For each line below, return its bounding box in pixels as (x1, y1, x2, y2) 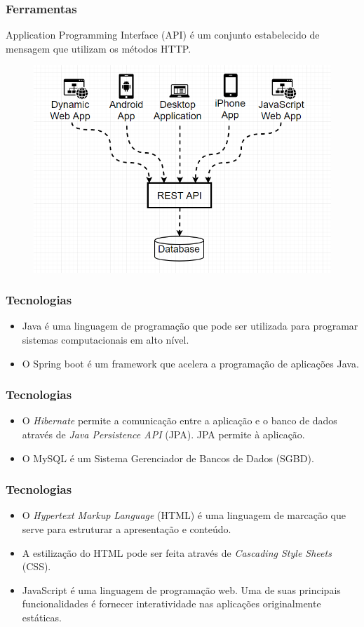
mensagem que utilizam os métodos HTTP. (6, 41, 191, 55)
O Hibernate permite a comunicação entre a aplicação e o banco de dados (22, 413, 337, 428)
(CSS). (22, 559, 51, 574)
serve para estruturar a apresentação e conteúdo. (22, 521, 231, 536)
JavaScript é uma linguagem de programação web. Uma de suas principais (22, 582, 341, 597)
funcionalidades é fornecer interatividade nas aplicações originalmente (22, 596, 321, 611)
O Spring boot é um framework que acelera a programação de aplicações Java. (22, 356, 359, 370)
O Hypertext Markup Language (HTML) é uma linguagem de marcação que (22, 508, 346, 522)
